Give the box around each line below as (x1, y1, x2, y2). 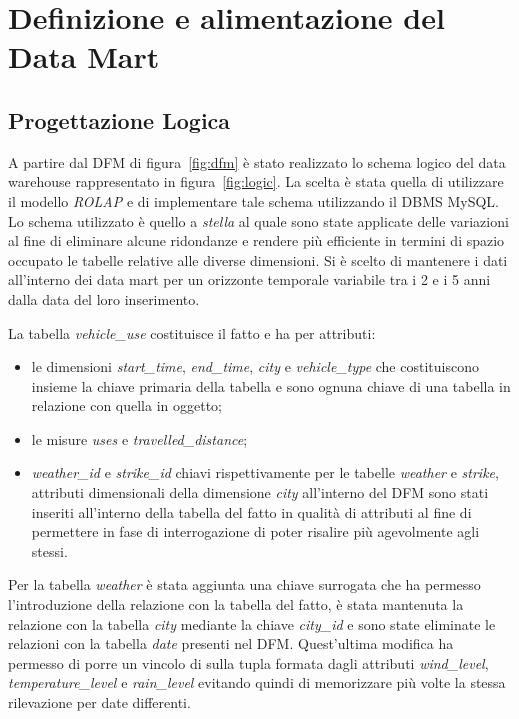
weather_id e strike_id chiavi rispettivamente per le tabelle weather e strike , (31, 462, 499, 483)
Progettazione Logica (8, 104, 231, 135)
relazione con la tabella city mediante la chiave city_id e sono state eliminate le (8, 613, 496, 634)
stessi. (31, 540, 68, 561)
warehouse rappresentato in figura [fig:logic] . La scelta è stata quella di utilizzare (8, 171, 504, 192)
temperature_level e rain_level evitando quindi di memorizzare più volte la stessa (8, 672, 506, 693)
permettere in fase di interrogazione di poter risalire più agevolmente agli (31, 521, 480, 542)
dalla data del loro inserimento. (8, 288, 200, 309)
